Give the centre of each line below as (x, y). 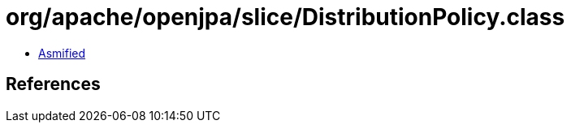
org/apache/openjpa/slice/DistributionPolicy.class (285, 17)
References (53, 84)
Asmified (62, 53)
